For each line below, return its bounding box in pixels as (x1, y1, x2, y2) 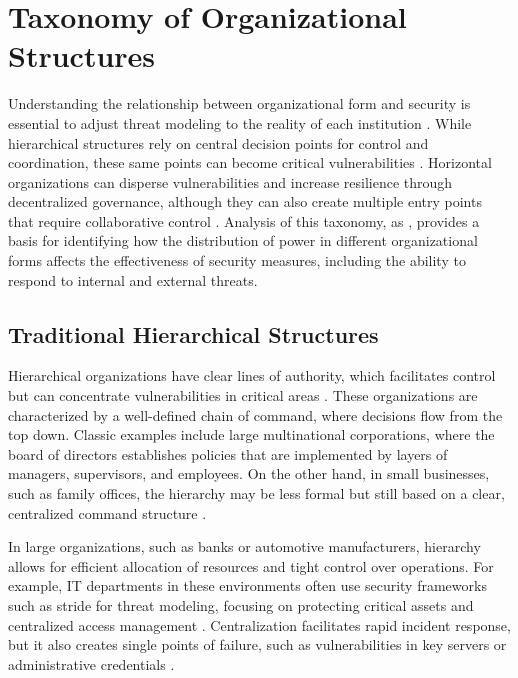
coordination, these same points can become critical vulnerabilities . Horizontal (8, 152, 492, 173)
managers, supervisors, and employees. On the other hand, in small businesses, (8, 463, 490, 484)
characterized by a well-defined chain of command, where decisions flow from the (8, 404, 503, 425)
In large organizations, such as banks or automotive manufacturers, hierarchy (8, 536, 481, 557)
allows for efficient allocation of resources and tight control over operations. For (8, 555, 494, 576)
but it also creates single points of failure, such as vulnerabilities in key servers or (8, 634, 507, 655)
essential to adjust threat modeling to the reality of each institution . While (8, 112, 472, 133)
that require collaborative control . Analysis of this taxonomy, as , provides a (8, 210, 480, 231)
